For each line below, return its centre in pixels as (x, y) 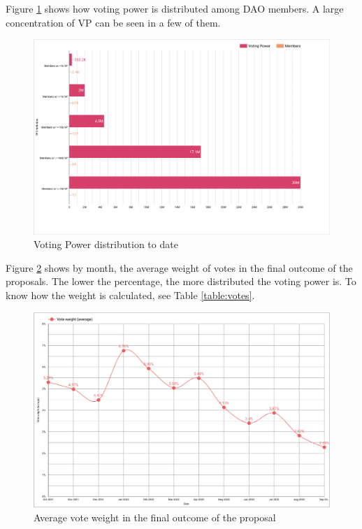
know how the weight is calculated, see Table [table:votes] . (130, 295)
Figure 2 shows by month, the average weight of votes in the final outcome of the (179, 267)
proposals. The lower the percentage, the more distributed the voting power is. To (181, 281)
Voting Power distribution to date (106, 244)
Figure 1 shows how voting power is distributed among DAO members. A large (175, 8)
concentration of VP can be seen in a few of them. (113, 22)
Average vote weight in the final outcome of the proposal (155, 517)
